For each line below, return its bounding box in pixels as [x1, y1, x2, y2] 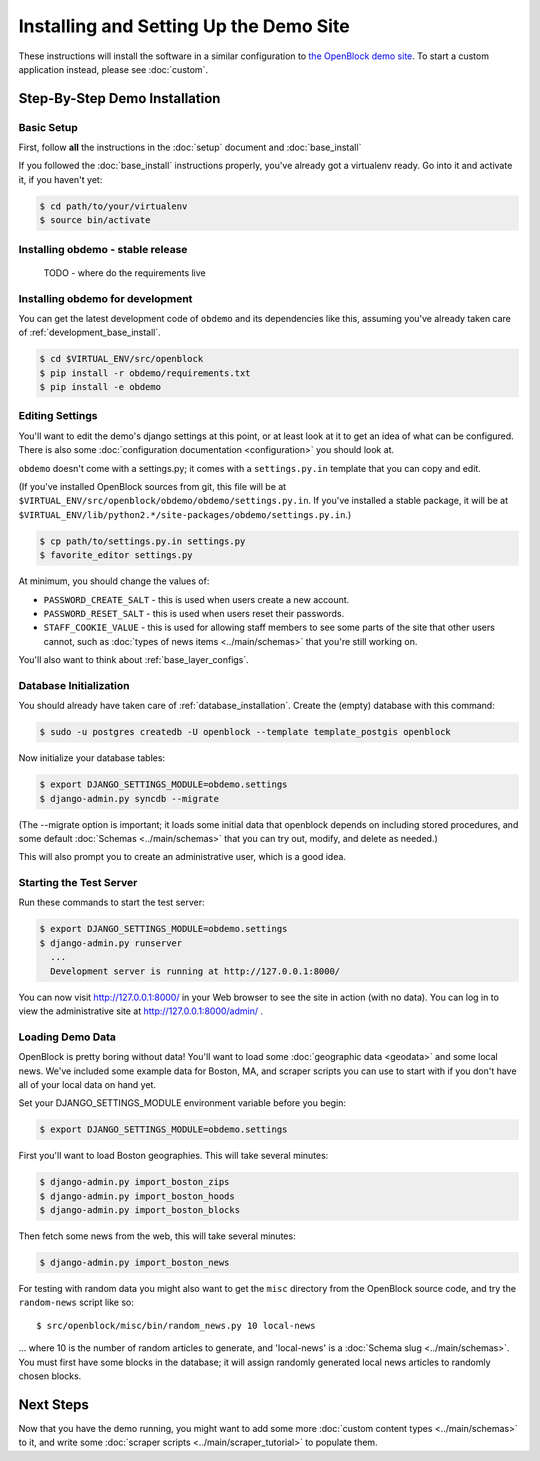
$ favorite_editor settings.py [39, 550, 194, 561]
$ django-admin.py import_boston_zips [39, 1176, 230, 1188]
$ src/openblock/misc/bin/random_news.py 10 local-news [36, 1320, 316, 1331]
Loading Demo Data [18, 1030, 117, 1044]
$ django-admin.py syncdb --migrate [39, 793, 220, 804]
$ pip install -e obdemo [39, 381, 162, 393]
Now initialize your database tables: [18, 752, 165, 764]
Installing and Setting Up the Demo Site [18, 15, 350, 37]
